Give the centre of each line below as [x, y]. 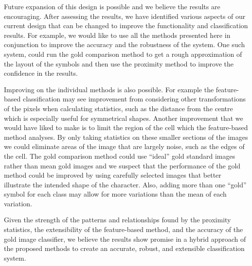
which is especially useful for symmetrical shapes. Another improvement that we [124, 118]
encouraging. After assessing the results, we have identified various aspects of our [125, 16]
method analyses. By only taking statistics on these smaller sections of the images [126, 137]
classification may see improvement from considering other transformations [134, 99]
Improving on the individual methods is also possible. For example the [109, 89]
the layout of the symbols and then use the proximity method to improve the [119, 63]
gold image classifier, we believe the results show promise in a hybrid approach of [125, 239]
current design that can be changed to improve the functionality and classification [126, 25]
